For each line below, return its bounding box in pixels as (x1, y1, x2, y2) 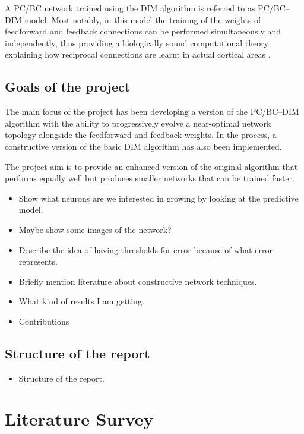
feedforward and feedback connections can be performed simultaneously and (5, 25, 281, 37)
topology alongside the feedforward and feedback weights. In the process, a (5, 128, 277, 141)
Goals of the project (5, 77, 131, 96)
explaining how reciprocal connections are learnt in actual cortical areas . (5, 48, 271, 61)
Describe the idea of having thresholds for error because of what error (18, 243, 273, 256)
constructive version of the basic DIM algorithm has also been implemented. (5, 140, 282, 152)
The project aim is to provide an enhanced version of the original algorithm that (5, 160, 298, 172)
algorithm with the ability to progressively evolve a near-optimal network (5, 117, 271, 129)
